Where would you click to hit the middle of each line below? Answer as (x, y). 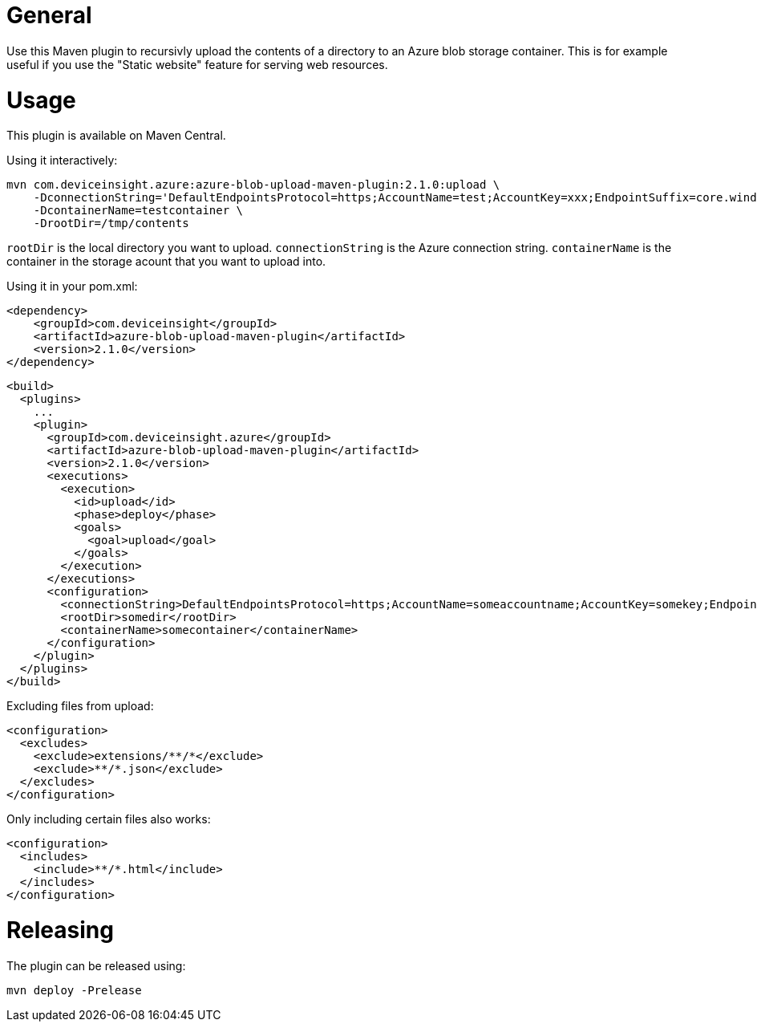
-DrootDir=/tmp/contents (111, 223)
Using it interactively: (62, 160)
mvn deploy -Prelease (74, 990)
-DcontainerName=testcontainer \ (138, 211)
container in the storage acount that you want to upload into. (166, 262)
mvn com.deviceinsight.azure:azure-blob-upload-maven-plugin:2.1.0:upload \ (253, 185)
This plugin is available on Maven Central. (116, 136)
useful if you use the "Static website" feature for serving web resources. (197, 64)
